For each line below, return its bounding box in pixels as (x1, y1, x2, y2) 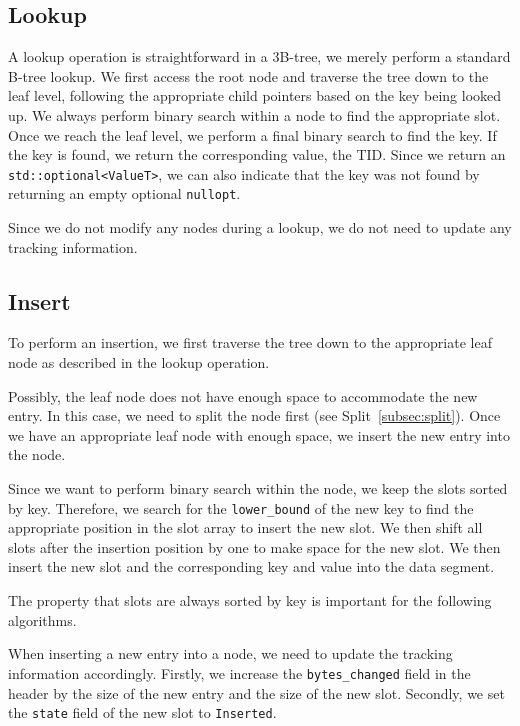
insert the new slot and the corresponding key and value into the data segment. (8, 556, 495, 577)
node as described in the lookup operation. (8, 352, 270, 373)
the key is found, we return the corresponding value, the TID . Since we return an (8, 144, 506, 165)
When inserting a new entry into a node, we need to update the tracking (8, 643, 453, 664)
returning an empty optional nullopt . (8, 183, 241, 204)
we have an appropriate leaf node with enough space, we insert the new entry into (8, 424, 510, 445)
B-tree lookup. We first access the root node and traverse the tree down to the (8, 65, 489, 86)
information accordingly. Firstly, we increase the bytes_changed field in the (8, 662, 471, 683)
